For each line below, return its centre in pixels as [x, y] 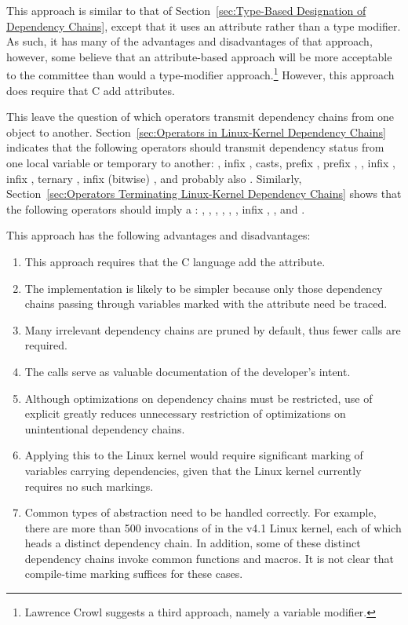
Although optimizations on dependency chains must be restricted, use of [199, 398]
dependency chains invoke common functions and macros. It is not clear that [209, 558]
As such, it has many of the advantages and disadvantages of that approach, [189, 41]
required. [46, 345]
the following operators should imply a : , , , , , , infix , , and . [156, 208]
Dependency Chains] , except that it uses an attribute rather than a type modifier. [204, 26]
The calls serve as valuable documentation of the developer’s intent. [188, 371]
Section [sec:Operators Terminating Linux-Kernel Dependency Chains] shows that [204, 194]
